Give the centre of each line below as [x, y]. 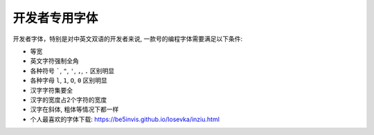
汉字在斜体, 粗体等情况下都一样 [74, 109]
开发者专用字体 [55, 18]
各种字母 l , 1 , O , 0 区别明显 [69, 80]
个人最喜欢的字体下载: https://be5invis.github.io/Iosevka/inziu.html [125, 119]
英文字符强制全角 [54, 61]
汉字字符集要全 [51, 90]
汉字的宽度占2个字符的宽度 [69, 100]
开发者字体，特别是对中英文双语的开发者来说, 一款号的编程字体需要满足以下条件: [128, 39]
